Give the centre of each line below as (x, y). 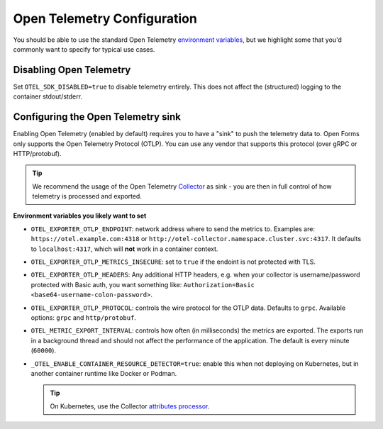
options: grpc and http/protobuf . (83, 318)
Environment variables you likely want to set (80, 216)
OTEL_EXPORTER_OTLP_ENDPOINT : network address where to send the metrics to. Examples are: (173, 229)
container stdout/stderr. (48, 96)
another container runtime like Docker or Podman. (104, 373)
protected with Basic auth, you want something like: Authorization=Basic (143, 284)
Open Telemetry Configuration (105, 18)
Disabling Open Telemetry (72, 70)
